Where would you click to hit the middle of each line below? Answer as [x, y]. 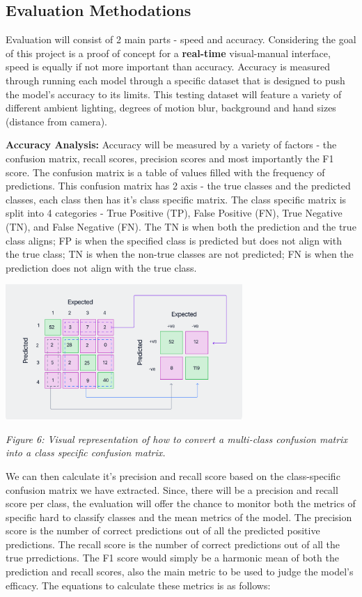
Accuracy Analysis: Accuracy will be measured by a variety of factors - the [171, 145]
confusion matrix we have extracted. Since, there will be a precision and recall [172, 489]
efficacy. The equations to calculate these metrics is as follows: [138, 585]
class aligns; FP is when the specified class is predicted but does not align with [174, 240]
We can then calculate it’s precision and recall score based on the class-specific [173, 475]
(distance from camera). [56, 121]
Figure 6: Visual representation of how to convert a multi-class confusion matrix [176, 439]
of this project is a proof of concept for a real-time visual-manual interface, [168, 53]
